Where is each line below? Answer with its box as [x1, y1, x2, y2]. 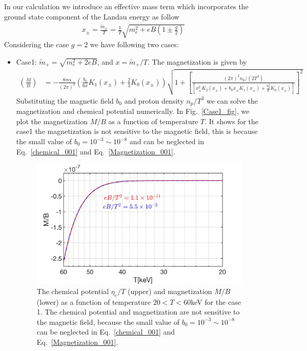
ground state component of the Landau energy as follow [4, 11, 179, 22]
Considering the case [4, 39, 69, 50]
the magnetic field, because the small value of [36, 316, 179, 327]
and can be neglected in [129, 136, 204, 146]
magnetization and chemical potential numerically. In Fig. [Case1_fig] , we [16, 106, 250, 116]
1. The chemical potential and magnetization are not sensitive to [36, 306, 240, 317]
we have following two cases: [90, 39, 179, 50]
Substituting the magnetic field [16, 95, 114, 106]
